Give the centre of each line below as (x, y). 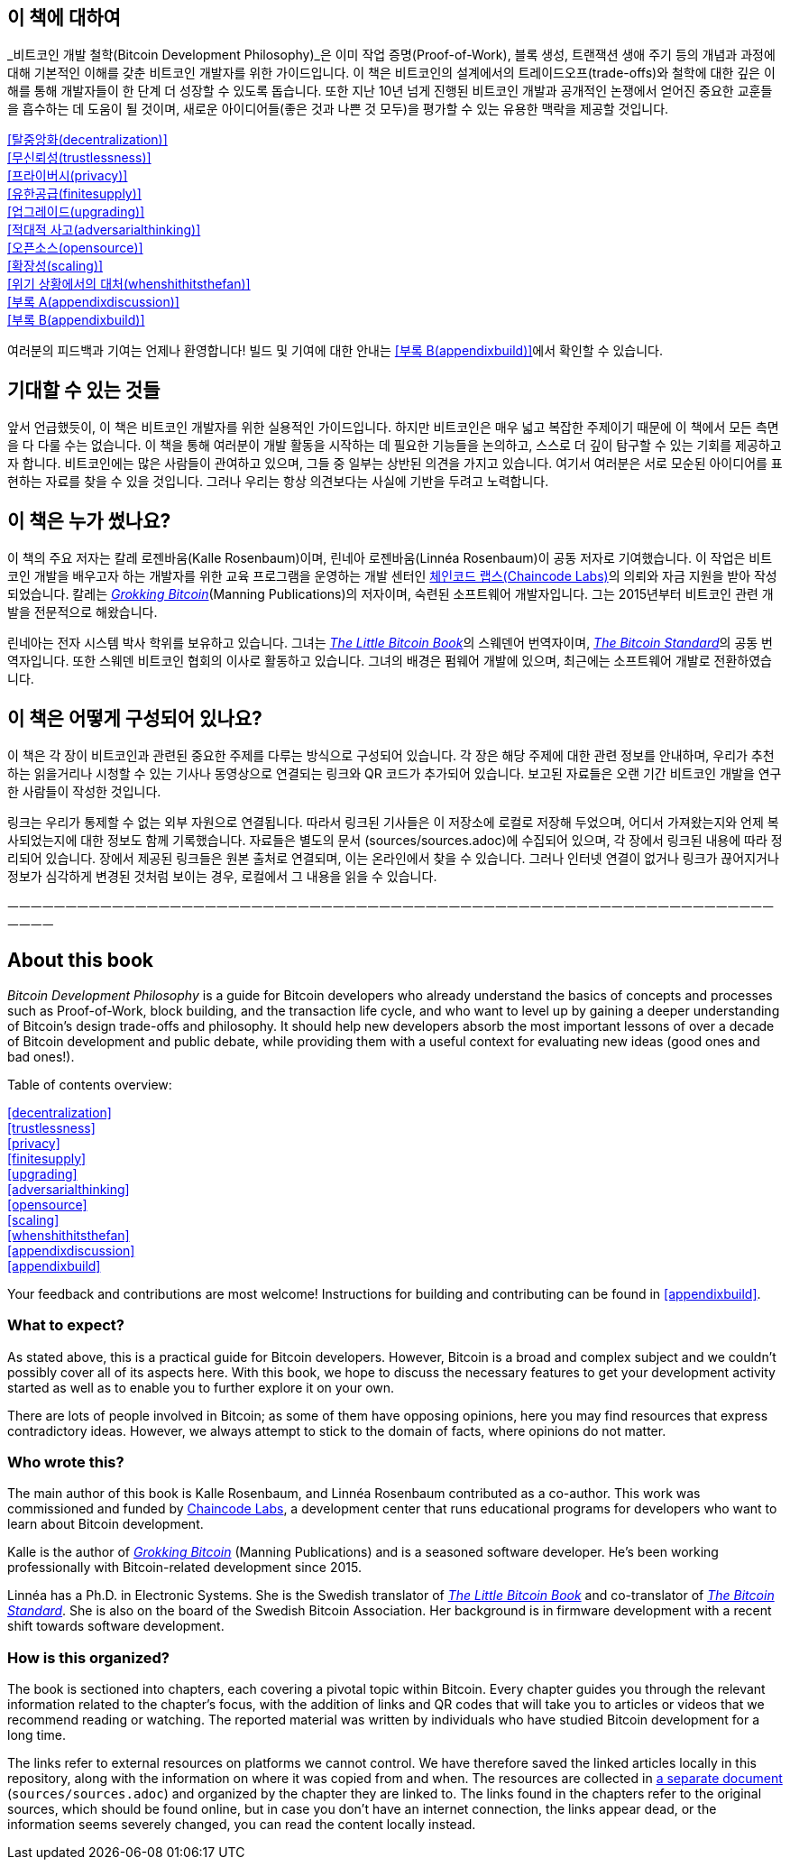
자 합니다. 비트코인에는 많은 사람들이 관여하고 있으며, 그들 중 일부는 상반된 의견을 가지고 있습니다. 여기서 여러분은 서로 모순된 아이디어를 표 (395, 464)
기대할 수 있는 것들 (84, 390)
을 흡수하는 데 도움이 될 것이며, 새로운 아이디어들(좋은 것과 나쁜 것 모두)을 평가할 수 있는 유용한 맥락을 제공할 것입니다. (338, 109)
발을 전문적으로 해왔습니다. (83, 612)
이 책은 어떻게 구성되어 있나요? (135, 718)
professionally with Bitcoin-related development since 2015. (184, 1568)
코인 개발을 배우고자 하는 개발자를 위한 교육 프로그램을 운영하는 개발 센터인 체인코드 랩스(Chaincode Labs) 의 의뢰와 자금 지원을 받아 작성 (392, 576)
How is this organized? (88, 1657)
